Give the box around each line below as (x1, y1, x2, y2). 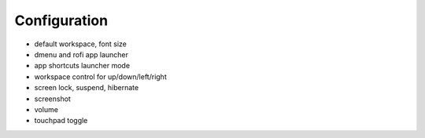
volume (34, 104, 59, 114)
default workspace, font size (34, 39, 128, 49)
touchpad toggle (34, 116, 88, 125)
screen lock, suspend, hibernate (34, 83, 139, 93)
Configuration (14, 12, 109, 29)
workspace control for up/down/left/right (34, 71, 167, 82)
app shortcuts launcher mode (34, 61, 130, 71)
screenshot (34, 94, 71, 103)
